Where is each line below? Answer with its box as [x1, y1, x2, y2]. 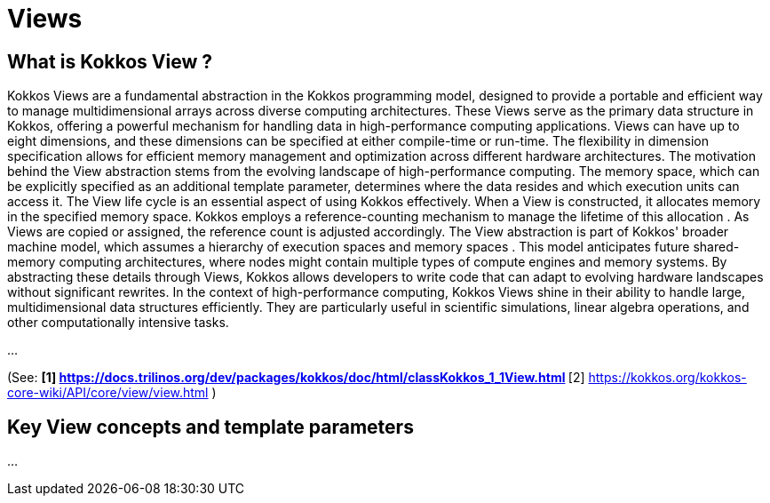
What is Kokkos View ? [7, 50, 212, 73]
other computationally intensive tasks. [7, 315, 229, 331]
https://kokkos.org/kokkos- [588, 370, 747, 386]
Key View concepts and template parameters [7, 415, 414, 438]
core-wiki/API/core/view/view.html [7, 385, 209, 401]
